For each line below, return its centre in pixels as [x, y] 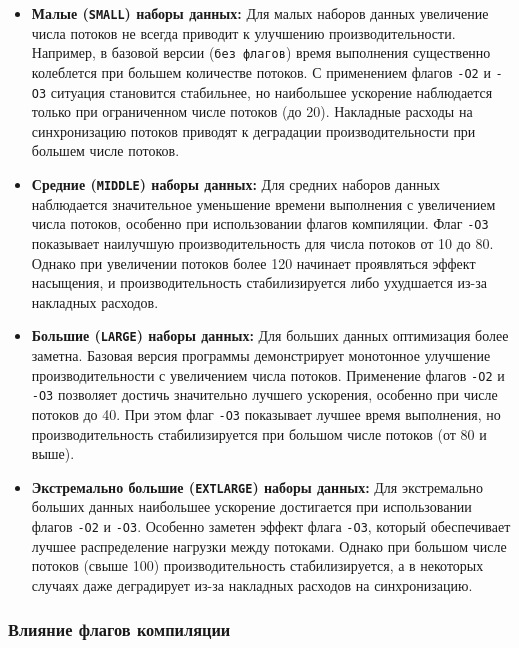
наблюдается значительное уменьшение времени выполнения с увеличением [263, 203]
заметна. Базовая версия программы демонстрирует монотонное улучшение [261, 354]
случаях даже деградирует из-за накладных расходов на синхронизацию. [252, 584]
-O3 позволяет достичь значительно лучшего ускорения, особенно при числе [264, 394]
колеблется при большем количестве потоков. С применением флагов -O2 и [261, 71]
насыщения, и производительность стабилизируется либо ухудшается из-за [259, 282]
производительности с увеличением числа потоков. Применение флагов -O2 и [268, 374]
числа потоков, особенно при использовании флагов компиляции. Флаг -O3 [260, 223]
